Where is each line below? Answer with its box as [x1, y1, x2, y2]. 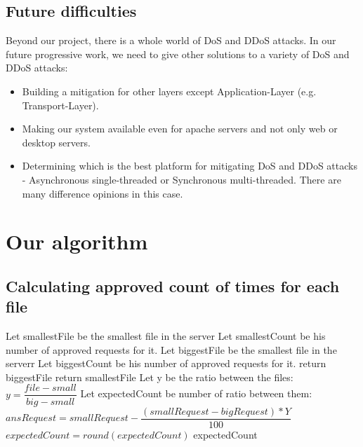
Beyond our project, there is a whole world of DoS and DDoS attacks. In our [6, 33, 336, 48]
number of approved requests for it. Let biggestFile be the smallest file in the [6, 342, 337, 357]
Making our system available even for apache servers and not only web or [22, 121, 338, 136]
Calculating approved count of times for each [6, 275, 340, 296]
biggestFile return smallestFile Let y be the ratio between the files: [6, 369, 293, 384]
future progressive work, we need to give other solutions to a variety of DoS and [6, 46, 350, 61]
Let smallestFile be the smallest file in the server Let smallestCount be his [6, 329, 326, 343]
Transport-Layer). [22, 97, 99, 112]
